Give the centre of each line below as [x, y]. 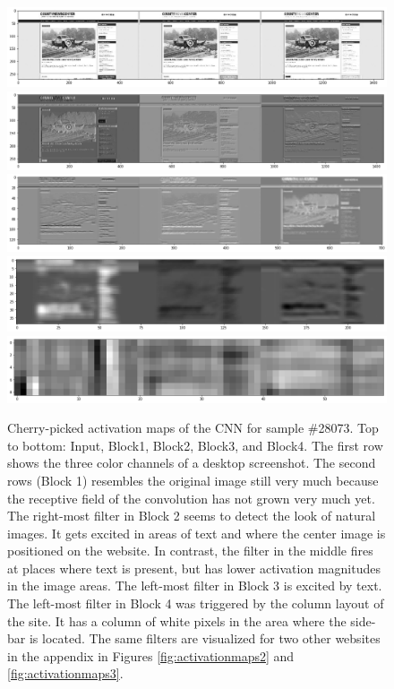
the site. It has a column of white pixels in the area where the [177, 620]
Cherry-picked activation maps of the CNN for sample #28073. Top [193, 428]
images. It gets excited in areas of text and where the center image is [197, 533]
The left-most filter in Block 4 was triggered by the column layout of [196, 603]
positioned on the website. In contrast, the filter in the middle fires [190, 551]
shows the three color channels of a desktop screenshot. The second [192, 463]
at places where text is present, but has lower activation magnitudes [194, 568]
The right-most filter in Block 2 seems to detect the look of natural [192, 516]
